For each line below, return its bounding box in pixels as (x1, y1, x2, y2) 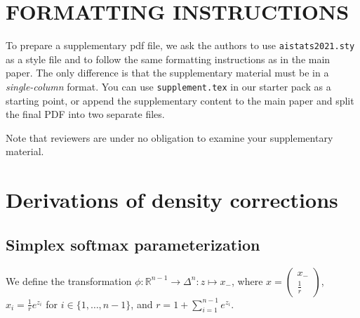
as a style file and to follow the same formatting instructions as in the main (6, 51, 331, 66)
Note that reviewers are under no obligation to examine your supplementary (6, 130, 333, 145)
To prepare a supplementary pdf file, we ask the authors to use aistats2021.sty (6, 38, 355, 53)
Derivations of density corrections (6, 185, 338, 214)
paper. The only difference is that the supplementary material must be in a (6, 65, 329, 80)
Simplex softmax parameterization (6, 233, 260, 255)
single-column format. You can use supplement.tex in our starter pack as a (6, 79, 331, 93)
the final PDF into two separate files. (6, 107, 165, 121)
